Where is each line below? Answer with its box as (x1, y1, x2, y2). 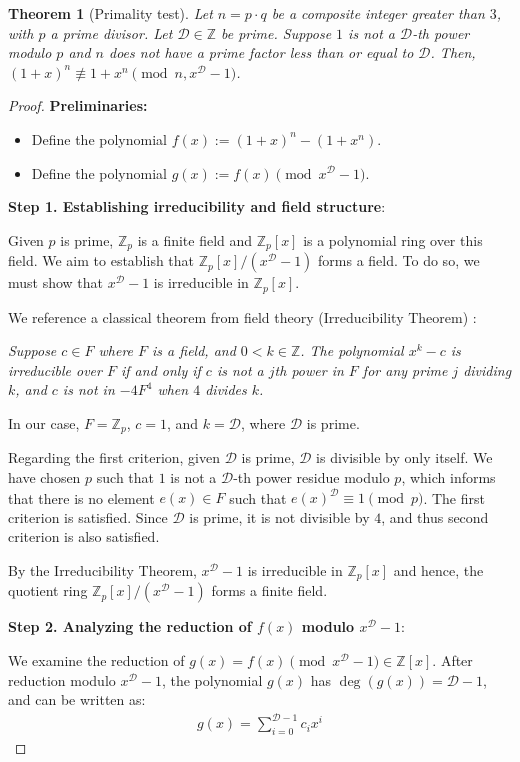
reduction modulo (8, 669, 116, 690)
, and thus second (381, 506, 489, 527)
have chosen (8, 467, 81, 488)
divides (205, 379, 247, 400)
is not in (62, 379, 115, 400)
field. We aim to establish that (8, 250, 195, 271)
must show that (8, 272, 104, 293)
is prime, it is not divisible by (189, 506, 370, 527)
